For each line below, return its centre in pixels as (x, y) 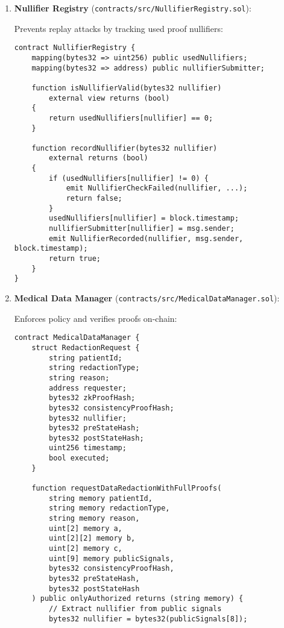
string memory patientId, (101, 498)
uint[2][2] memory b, (92, 539)
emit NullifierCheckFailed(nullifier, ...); (157, 188)
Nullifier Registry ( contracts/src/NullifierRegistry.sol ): (133, 8)
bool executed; (79, 458)
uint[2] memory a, (86, 528)
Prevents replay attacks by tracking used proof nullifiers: (118, 28)
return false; (94, 199)
